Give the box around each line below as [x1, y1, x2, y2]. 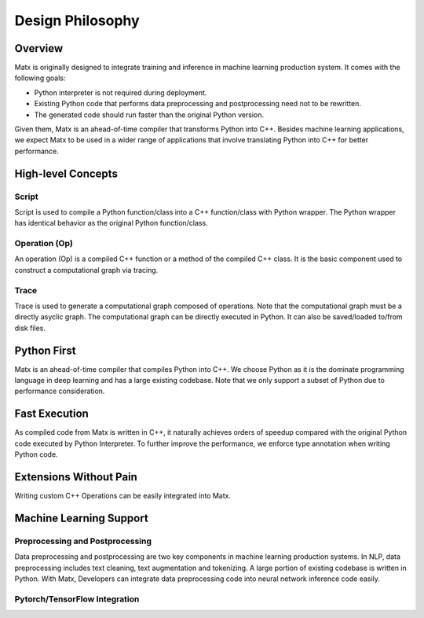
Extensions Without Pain [14, 470, 137, 484]
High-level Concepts [14, 167, 118, 180]
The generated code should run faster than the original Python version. [34, 110, 265, 120]
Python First [14, 344, 76, 357]
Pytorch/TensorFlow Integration [14, 594, 140, 605]
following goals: [14, 73, 66, 83]
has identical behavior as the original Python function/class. [14, 219, 208, 228]
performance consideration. [14, 386, 105, 396]
